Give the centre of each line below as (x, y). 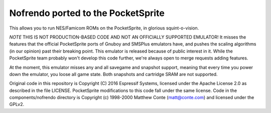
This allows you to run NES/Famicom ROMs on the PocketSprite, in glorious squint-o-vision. (104, 28)
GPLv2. (17, 104)
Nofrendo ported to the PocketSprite (87, 13)
